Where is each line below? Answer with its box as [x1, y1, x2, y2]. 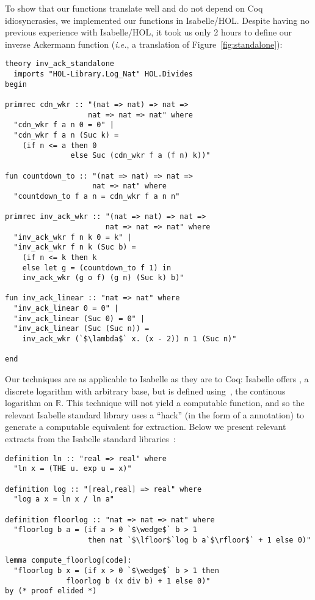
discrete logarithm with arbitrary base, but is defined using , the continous [5, 384, 286, 397]
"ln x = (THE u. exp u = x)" [13, 464, 132, 473]
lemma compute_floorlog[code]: [5, 556, 132, 565]
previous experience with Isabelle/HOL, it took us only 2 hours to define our [5, 26, 292, 39]
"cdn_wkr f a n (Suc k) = [13, 130, 119, 139]
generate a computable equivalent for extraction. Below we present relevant [5, 420, 286, 433]
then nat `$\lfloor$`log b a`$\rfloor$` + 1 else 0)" [88, 535, 311, 544]
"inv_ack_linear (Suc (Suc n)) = [13, 324, 150, 333]
